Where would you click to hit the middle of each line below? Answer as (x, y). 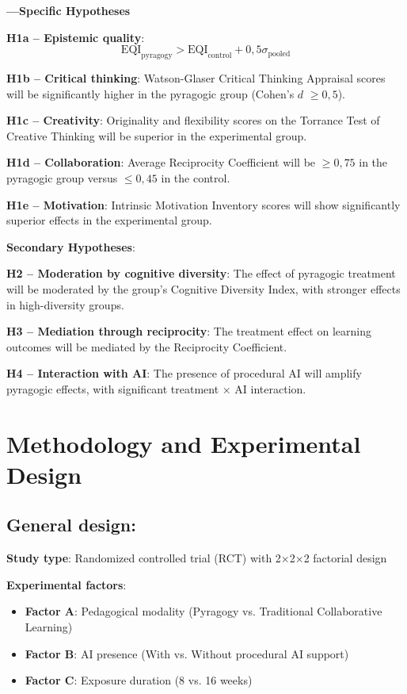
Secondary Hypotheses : (71, 246)
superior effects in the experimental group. (109, 220)
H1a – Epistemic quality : (76, 37)
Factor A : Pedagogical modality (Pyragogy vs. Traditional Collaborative (203, 611)
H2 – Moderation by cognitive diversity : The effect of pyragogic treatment (201, 273)
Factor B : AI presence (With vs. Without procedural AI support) (187, 653)
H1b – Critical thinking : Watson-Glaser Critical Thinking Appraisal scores (196, 77)
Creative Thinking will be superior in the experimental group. (157, 135)
